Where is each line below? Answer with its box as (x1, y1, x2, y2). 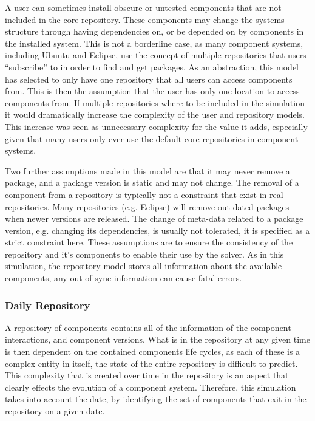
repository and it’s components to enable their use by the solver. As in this (5, 247, 284, 260)
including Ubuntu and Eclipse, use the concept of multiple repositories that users (5, 49, 307, 61)
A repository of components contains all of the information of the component (5, 321, 291, 334)
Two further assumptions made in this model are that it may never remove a (5, 164, 290, 177)
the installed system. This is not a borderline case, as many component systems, (5, 36, 303, 49)
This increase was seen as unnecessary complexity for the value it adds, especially (5, 120, 308, 132)
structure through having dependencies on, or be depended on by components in (5, 25, 304, 38)
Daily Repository (5, 297, 90, 312)
